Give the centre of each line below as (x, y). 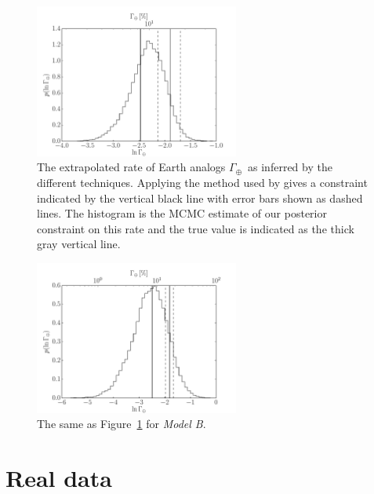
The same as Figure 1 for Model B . (122, 424)
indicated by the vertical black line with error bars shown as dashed (200, 198)
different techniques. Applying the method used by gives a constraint (202, 182)
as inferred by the (290, 167)
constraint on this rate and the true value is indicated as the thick (196, 228)
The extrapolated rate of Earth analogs (131, 167)
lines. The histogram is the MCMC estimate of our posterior (182, 213)
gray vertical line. (79, 244)
